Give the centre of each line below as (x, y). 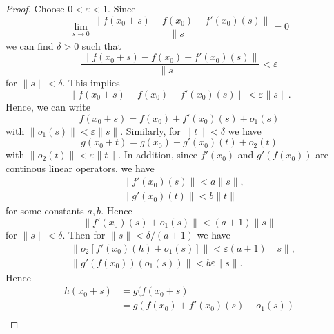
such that (102, 45)
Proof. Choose (35, 8)
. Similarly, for (150, 130)
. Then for (84, 234)
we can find (30, 45)
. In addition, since (158, 155)
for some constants (45, 211)
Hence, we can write (48, 106)
